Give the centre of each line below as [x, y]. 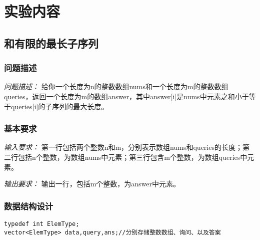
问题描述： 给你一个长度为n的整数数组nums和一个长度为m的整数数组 [116, 86]
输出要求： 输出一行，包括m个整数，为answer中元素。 [92, 184]
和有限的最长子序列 [51, 43]
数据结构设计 [29, 206]
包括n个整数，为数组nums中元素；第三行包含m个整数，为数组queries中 [132, 157]
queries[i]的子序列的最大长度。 [59, 106]
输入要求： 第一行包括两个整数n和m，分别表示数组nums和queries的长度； [123, 147]
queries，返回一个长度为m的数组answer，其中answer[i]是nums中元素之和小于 [126, 96]
